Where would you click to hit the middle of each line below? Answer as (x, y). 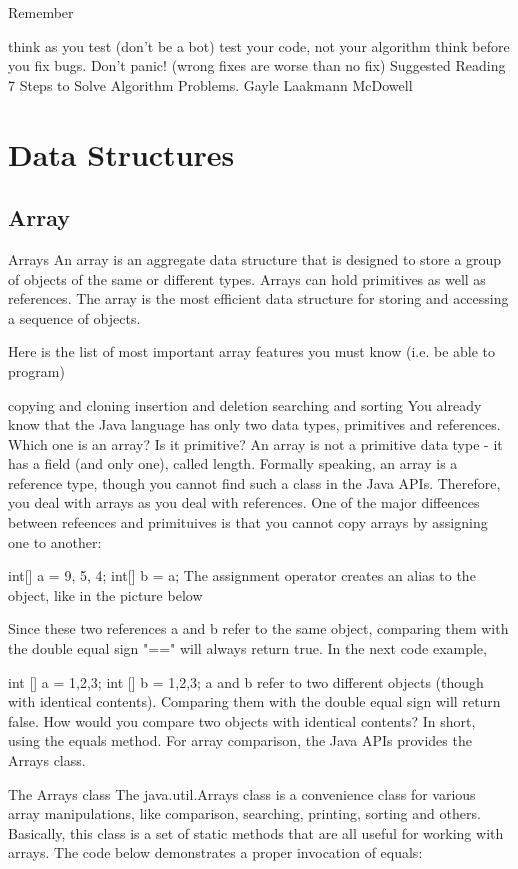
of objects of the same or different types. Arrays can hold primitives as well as (247, 278)
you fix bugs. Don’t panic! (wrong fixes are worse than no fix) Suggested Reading (257, 65)
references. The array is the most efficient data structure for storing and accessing (258, 298)
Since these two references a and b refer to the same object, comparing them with (258, 628)
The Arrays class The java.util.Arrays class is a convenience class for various (242, 793)
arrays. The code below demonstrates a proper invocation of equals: (215, 852)
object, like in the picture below (105, 594)
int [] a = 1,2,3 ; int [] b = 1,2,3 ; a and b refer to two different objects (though (246, 681)
